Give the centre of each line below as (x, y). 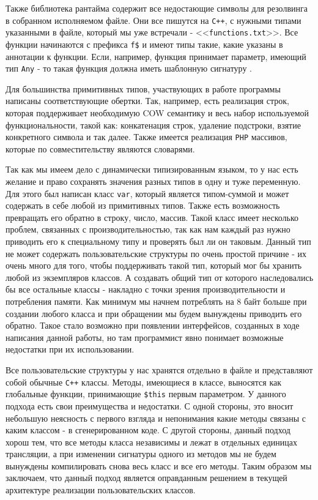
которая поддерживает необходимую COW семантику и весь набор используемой (157, 113)
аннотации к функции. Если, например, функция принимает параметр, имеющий (156, 56)
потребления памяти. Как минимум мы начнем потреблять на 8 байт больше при (156, 301)
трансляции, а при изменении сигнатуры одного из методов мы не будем (141, 454)
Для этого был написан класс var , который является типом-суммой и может (147, 193)
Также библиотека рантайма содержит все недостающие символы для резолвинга (157, 8)
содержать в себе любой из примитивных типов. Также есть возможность (143, 205)
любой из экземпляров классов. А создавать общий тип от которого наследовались (160, 277)
